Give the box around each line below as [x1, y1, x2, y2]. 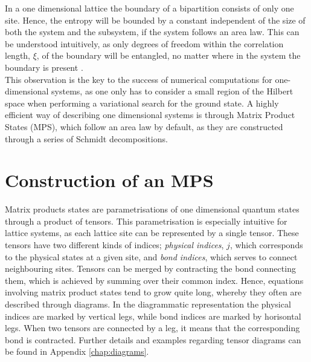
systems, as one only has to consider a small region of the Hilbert [51, 85, 293, 97]
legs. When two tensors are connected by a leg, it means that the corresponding [5, 321, 300, 334]
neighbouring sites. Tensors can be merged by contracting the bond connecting [5, 262, 296, 275]
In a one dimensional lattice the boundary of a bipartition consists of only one [5, 2, 294, 14]
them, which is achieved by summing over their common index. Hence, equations [5, 274, 304, 286]
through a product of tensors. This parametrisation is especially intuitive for [5, 214, 287, 227]
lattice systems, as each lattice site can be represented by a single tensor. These [5, 226, 299, 239]
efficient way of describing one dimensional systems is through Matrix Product [5, 108, 295, 121]
